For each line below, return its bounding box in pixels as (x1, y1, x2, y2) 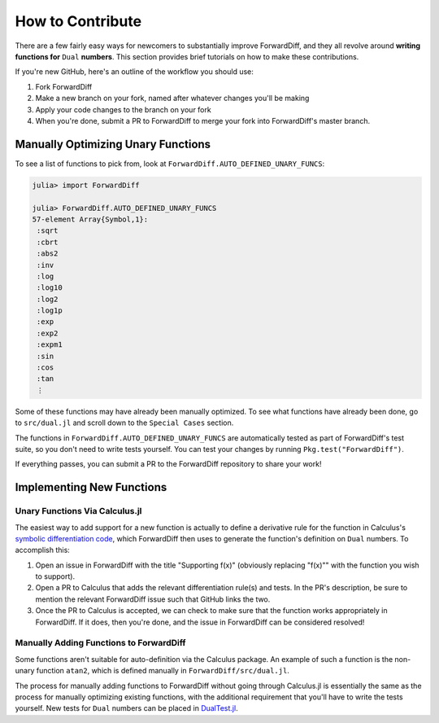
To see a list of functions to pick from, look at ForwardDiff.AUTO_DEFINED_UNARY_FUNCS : (15, 159, 325, 169)
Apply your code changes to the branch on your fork (35, 104, 211, 114)
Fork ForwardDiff (35, 81, 93, 91)
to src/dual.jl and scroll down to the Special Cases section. (15, 418, 234, 427)
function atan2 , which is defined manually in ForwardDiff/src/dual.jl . (36, 666, 290, 676)
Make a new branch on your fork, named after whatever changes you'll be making (35, 94, 310, 103)
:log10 (37, 283, 63, 292)
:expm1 (37, 340, 63, 349)
